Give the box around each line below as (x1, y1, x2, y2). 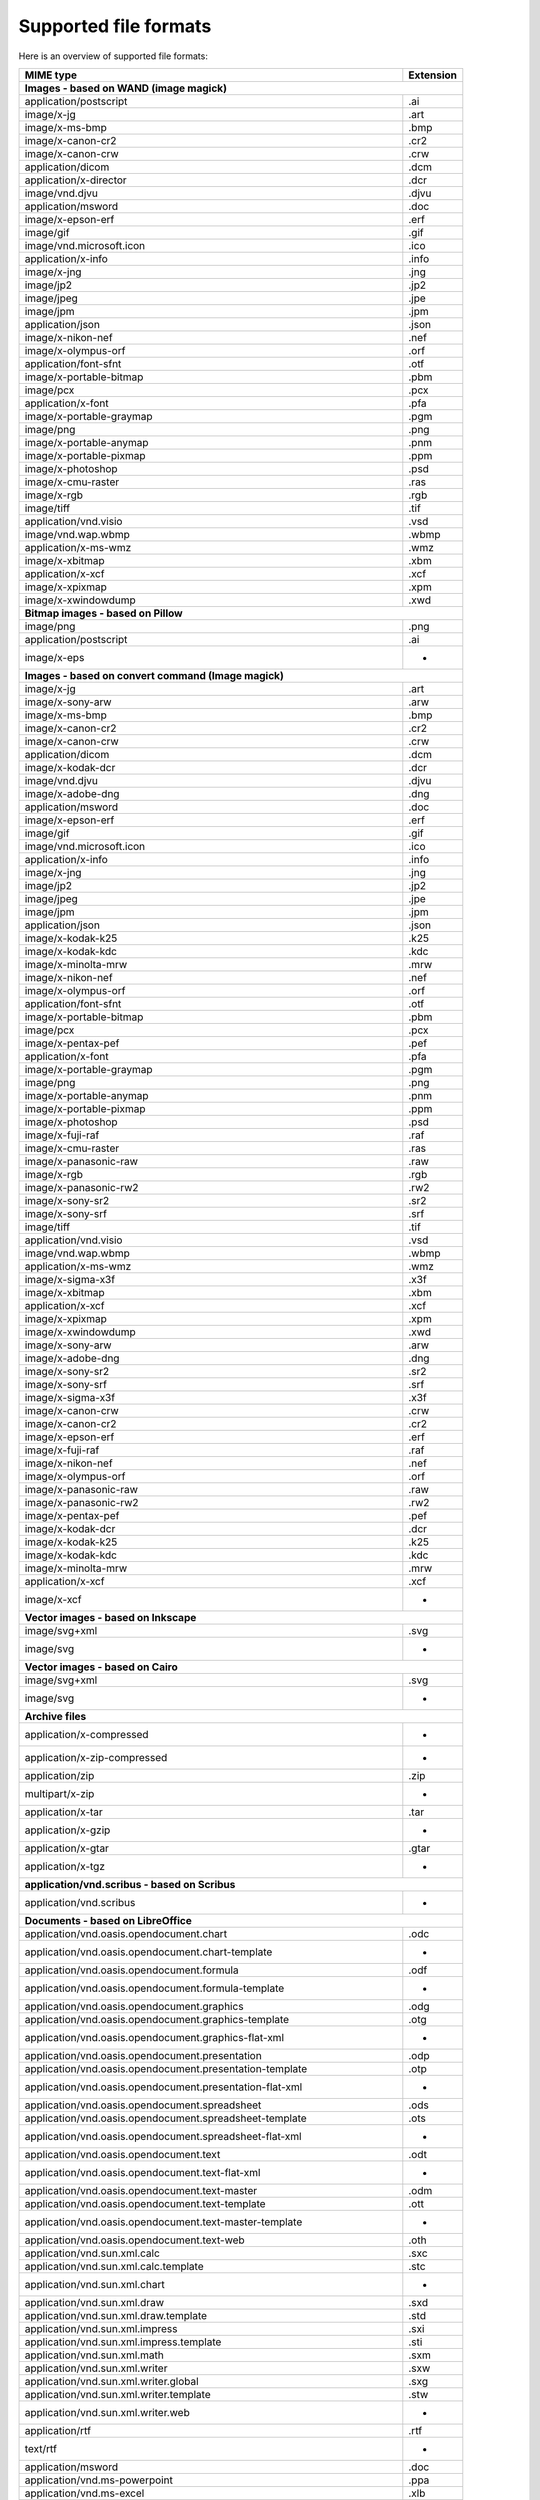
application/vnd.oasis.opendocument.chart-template (24, 1945, 273, 1959)
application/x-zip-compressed (24, 1750, 168, 1764)
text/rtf (24, 2441, 57, 2455)
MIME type (24, 68, 78, 82)
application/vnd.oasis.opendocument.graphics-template (24, 2012, 290, 2026)
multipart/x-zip (24, 1786, 95, 1800)
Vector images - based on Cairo (24, 1660, 179, 1674)
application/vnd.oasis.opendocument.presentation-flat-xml (24, 2080, 303, 2094)
